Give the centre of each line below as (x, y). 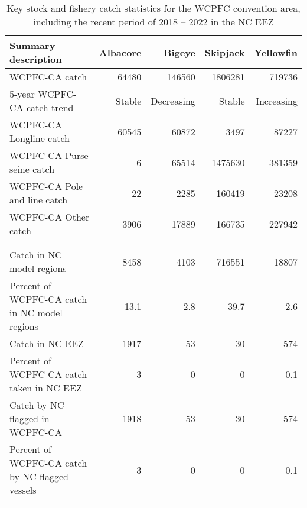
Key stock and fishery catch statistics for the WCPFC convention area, (153, 8)
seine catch (32, 169)
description (36, 59)
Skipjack (225, 52)
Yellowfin (276, 52)
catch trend (50, 107)
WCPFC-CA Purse (49, 155)
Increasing (277, 101)
